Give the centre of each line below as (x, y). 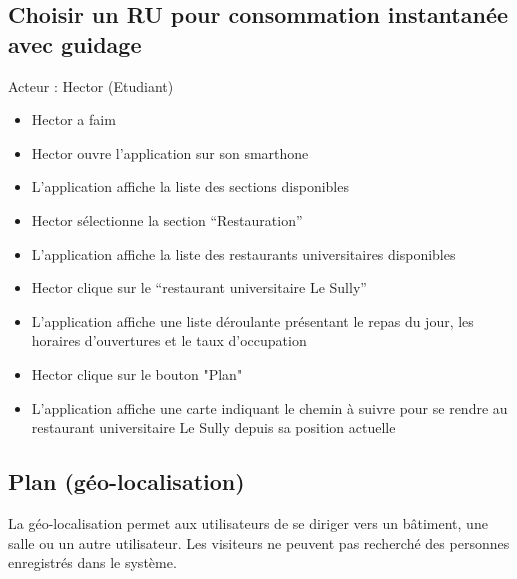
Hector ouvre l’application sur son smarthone (170, 152)
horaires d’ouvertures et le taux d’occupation (169, 340)
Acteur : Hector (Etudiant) (91, 85)
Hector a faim (73, 119)
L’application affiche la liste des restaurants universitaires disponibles (243, 253)
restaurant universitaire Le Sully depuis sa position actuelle (213, 427)
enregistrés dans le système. (92, 562)
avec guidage (75, 43)
